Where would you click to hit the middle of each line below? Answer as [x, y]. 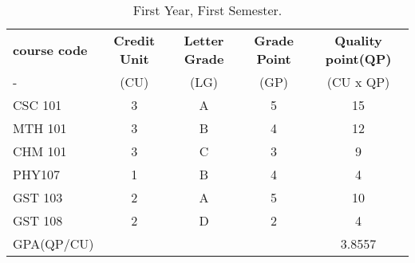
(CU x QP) [358, 82]
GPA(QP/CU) [53, 243]
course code [50, 49]
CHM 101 [40, 151]
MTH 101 [40, 128]
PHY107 [36, 174]
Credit [134, 40]
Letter [204, 40]
